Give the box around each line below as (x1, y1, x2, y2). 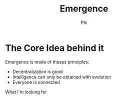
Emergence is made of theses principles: (5, 58, 89, 65)
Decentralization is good (12, 68, 63, 74)
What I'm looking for (5, 88, 47, 95)
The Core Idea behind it (5, 42, 104, 53)
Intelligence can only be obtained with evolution (12, 73, 111, 80)
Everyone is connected (12, 79, 60, 85)
